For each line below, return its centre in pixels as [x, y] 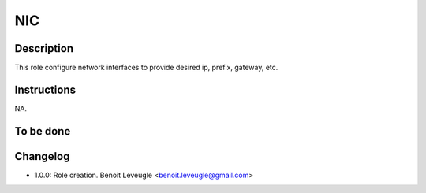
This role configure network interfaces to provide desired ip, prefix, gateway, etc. [146, 68]
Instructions [45, 89]
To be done [43, 131]
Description [44, 48]
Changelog [42, 156]
